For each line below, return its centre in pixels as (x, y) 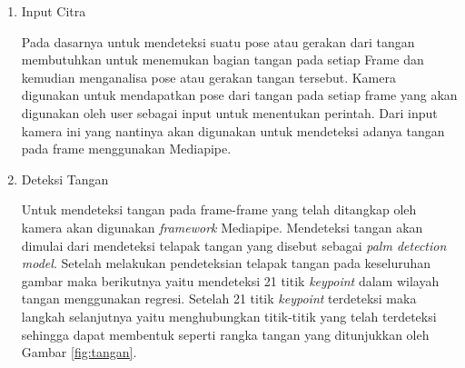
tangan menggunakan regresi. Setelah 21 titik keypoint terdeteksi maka (219, 298)
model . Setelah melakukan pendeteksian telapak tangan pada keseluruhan (226, 263)
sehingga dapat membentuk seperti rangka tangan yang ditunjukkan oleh (225, 334)
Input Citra (54, 11)
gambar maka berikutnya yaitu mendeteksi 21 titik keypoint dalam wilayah (230, 280)
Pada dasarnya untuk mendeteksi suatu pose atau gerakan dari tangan (218, 41)
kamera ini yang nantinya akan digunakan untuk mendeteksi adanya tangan (233, 130)
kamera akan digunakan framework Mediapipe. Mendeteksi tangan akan (222, 227)
